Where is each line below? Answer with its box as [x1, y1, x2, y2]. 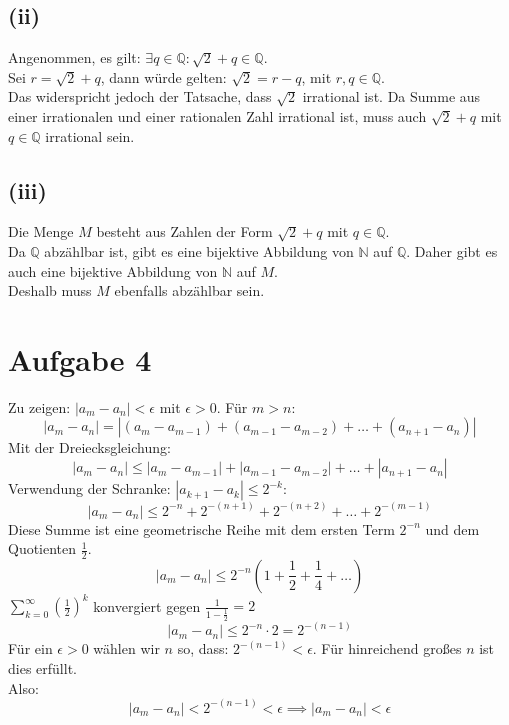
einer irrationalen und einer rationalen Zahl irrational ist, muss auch [8, 105, 427, 126]
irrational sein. [45, 125, 135, 146]
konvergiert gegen [93, 595, 201, 616]
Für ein [8, 638, 53, 659]
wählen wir [93, 638, 160, 659]
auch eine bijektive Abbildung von [8, 260, 218, 281]
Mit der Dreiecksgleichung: [8, 437, 171, 458]
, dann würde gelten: [100, 66, 227, 87]
